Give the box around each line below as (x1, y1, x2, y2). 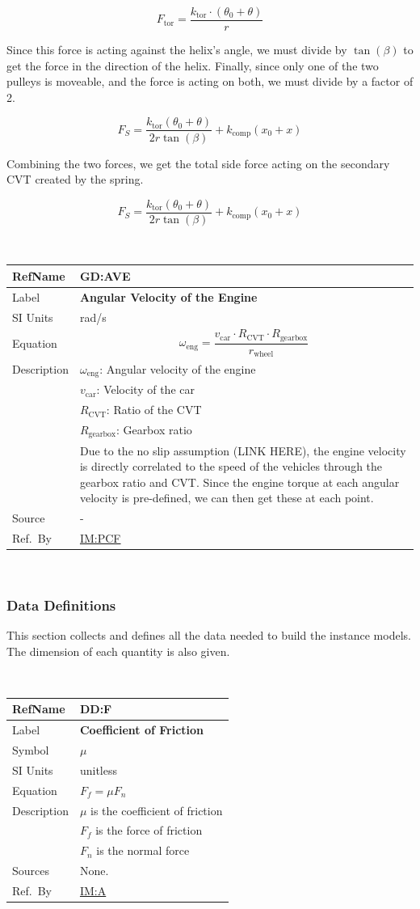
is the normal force (96, 842, 190, 859)
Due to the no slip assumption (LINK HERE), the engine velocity (79, 442, 406, 459)
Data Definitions (6, 594, 116, 615)
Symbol (12, 742, 49, 758)
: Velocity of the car (96, 381, 195, 398)
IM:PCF (79, 530, 121, 547)
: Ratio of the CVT (106, 401, 202, 418)
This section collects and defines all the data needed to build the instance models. (6, 627, 411, 644)
